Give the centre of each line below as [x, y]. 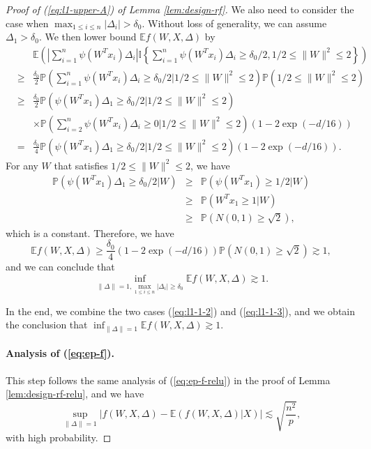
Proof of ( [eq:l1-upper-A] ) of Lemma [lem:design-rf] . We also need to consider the [180, 9]
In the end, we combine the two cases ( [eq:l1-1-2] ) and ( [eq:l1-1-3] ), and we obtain [181, 311]
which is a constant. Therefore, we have [90, 233]
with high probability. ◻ [59, 437]
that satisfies [81, 165]
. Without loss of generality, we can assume [234, 23]
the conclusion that [47, 325]
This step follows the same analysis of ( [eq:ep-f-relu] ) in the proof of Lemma [168, 380]
